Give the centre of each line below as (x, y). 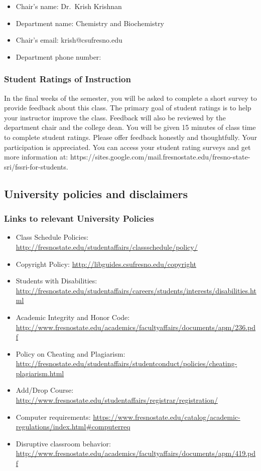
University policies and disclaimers (96, 193)
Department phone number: (58, 56)
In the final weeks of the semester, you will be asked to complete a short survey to (130, 98)
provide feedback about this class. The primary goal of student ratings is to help (128, 108)
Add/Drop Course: (45, 390)
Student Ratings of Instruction (68, 79)
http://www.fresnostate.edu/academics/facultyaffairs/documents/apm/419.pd (136, 453)
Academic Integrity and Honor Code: (73, 317)
